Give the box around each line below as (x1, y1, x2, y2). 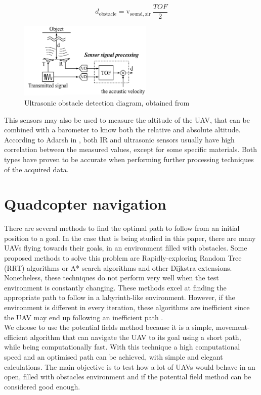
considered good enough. (4, 381, 80, 391)
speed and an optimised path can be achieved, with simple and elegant (4, 351, 223, 362)
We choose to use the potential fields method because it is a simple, (4, 322, 214, 332)
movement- (215, 322, 250, 332)
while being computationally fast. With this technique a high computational (4, 341, 240, 352)
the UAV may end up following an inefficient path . (4, 312, 163, 322)
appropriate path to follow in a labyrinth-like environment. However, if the (4, 292, 235, 303)
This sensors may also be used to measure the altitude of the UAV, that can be (4, 114, 250, 125)
